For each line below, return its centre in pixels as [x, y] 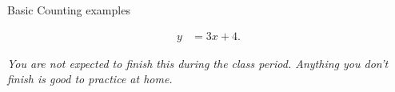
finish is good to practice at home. [90, 79]
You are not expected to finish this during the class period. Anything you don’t [198, 63]
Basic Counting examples [69, 10]
